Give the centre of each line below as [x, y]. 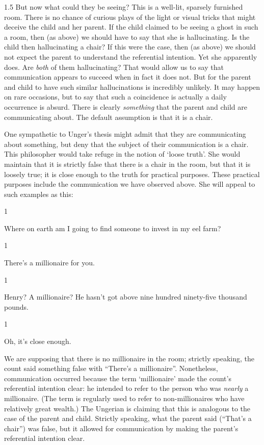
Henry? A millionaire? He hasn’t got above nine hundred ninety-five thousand [126, 297]
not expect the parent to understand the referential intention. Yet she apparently [131, 56]
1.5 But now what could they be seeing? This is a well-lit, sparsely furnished [124, 7]
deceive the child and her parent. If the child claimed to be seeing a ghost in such [131, 27]
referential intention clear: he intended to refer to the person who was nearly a [126, 388]
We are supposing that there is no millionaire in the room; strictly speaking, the [129, 358]
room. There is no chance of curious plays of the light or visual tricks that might [130, 17]
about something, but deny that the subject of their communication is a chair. [126, 144]
